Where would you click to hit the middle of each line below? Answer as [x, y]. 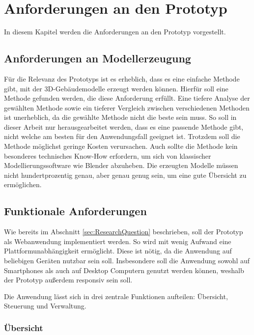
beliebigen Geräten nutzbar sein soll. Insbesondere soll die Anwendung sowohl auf [127, 261]
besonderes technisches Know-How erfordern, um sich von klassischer [108, 155]
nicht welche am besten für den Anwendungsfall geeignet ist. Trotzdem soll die [122, 136]
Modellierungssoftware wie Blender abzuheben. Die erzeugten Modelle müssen [121, 165]
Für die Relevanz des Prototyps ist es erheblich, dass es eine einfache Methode [122, 78]
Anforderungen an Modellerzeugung [98, 58]
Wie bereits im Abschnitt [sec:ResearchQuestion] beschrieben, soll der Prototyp [124, 232]
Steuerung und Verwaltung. [45, 306]
